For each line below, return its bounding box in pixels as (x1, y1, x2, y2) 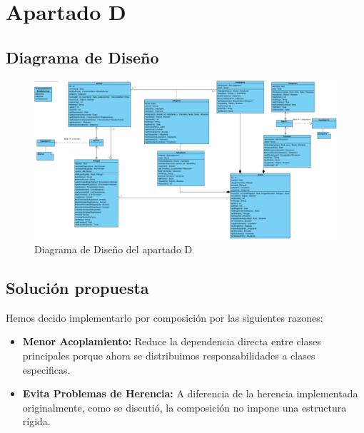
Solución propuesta (6, 276, 149, 298)
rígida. (22, 414, 51, 429)
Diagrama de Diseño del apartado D (34, 241, 193, 256)
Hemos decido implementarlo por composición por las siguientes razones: (6, 310, 323, 325)
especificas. (22, 362, 71, 377)
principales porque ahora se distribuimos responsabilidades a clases (22, 347, 315, 362)
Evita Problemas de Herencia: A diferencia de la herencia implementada (22, 386, 358, 401)
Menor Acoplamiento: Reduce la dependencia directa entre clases (22, 334, 321, 349)
